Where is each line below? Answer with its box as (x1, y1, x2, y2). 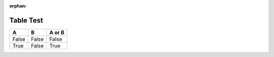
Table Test (9, 16, 43, 25)
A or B (49, 29, 64, 36)
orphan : (9, 3, 27, 9)
